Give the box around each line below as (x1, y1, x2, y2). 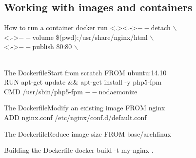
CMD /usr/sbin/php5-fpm (4, 86, 83, 96)
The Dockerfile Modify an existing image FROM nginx (4, 103, 165, 113)
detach (151, 22, 171, 33)
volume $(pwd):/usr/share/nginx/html (32, 32, 148, 42)
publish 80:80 (32, 41, 72, 52)
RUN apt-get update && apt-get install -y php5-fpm (4, 77, 162, 87)
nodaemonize (98, 86, 137, 96)
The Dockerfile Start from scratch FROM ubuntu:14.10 (4, 67, 167, 77)
